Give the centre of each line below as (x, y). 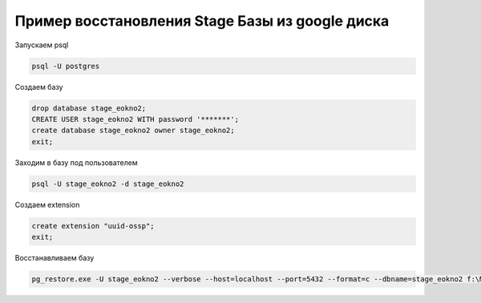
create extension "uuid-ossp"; (93, 226)
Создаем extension (47, 204)
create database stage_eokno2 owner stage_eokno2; (133, 131)
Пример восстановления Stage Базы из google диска (202, 21)
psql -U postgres (66, 66)
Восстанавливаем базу (55, 257)
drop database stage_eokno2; (89, 108)
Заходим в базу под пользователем (76, 162)
